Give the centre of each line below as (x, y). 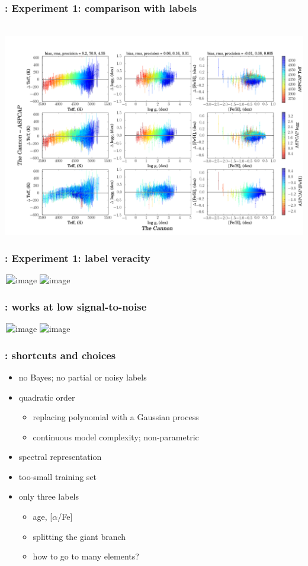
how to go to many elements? (86, 556)
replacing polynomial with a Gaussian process (116, 417)
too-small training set (58, 476)
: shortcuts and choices (60, 355)
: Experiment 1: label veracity (78, 258)
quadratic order (47, 397)
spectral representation (60, 457)
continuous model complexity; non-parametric (116, 437)
